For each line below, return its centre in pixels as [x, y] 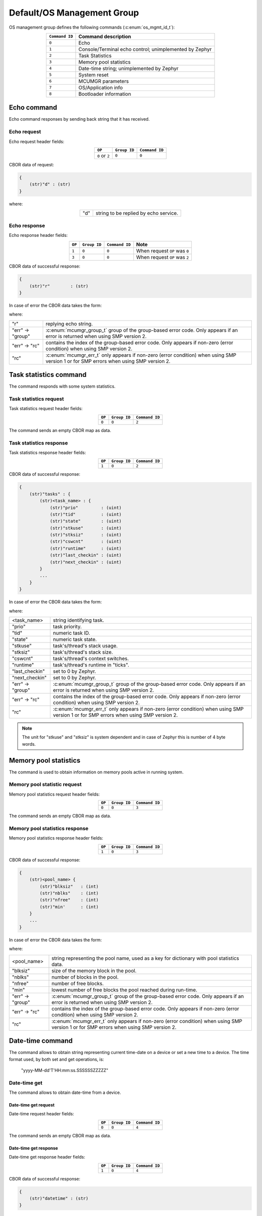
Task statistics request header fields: [46, 409]
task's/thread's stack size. [83, 652]
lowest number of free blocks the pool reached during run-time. [124, 990]
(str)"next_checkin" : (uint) [86, 562]
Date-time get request [32, 1105]
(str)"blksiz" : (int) [69, 886]
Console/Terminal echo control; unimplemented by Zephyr [145, 49]
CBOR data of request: [32, 164]
